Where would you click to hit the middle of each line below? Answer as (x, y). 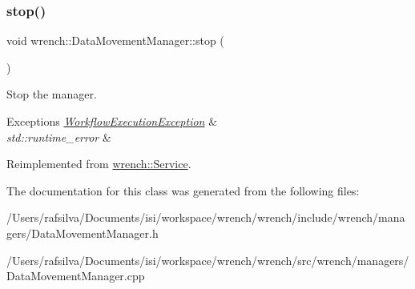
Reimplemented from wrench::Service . (99, 164)
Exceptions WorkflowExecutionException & (112, 121)
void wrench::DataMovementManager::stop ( (115, 40)
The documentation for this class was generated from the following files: (183, 190)
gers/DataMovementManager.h (83, 233)
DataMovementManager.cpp (76, 276)
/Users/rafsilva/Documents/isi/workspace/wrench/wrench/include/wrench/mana (206, 217)
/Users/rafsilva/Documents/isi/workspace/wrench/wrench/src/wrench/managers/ (208, 260)
